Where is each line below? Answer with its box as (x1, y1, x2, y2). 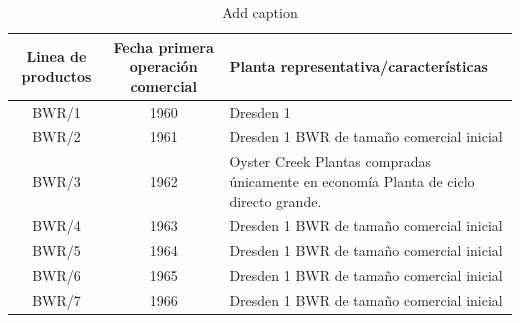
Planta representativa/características (229, 56, 488, 77)
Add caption (222, 2, 298, 22)
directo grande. (229, 190, 322, 211)
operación (129, 56, 198, 77)
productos (21, 65, 92, 86)
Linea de (26, 46, 87, 67)
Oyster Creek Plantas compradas (229, 151, 431, 172)
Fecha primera (113, 36, 214, 57)
